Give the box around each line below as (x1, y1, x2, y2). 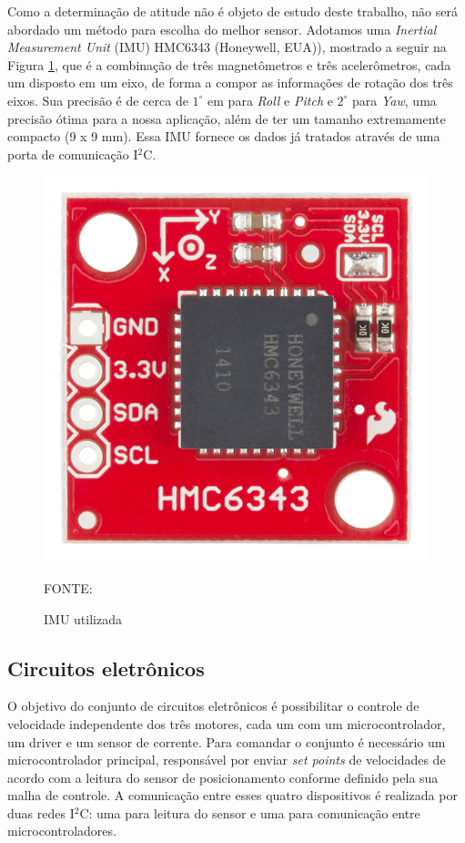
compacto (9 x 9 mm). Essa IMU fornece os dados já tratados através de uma (7, 127, 440, 146)
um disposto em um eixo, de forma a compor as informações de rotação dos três (7, 73, 453, 92)
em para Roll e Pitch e (207, 90, 333, 109)
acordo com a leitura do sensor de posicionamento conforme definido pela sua (7, 767, 439, 786)
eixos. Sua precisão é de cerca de (7, 90, 188, 109)
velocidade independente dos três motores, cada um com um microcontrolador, (7, 714, 446, 733)
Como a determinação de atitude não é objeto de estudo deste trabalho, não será (7, 2, 458, 20)
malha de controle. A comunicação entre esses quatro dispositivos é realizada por (7, 786, 458, 805)
